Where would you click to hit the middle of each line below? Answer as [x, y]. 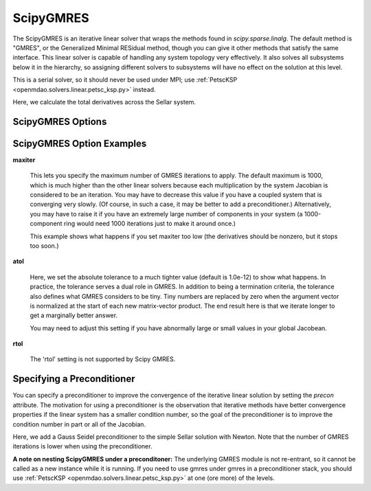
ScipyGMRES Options [60, 121]
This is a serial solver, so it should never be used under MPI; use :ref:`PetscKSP [125, 80]
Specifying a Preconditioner [74, 379]
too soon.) [44, 245]
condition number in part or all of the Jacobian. [79, 424]
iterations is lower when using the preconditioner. [82, 446]
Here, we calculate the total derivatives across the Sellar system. [104, 102]
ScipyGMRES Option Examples [80, 143]
